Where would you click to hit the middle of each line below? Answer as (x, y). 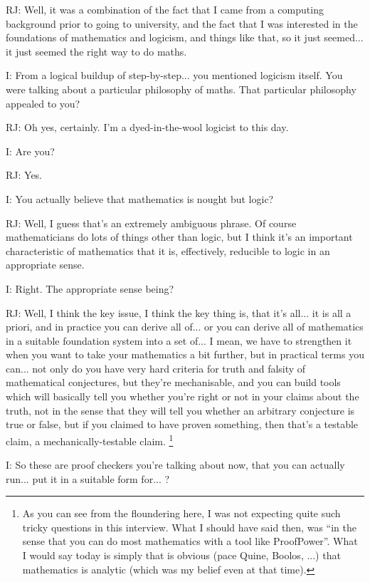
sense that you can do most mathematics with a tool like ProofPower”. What (190, 541)
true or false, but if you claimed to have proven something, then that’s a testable (182, 424)
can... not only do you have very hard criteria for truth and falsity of (156, 368)
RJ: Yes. (24, 175)
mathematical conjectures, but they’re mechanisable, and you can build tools (173, 382)
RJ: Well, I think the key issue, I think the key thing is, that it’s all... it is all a (179, 312)
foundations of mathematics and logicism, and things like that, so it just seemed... (185, 37)
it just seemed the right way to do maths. (96, 51)
